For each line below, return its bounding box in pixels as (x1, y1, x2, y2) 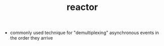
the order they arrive (10, 35, 53, 41)
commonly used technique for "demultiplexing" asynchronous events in (10, 29, 159, 36)
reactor (66, 1, 98, 13)
